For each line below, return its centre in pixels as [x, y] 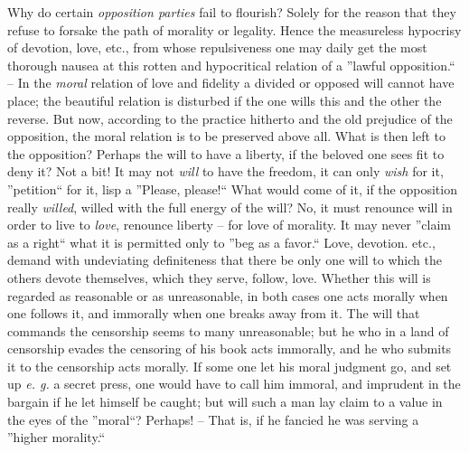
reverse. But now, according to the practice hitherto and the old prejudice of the [230, 118]
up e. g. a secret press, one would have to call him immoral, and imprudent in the [234, 384]
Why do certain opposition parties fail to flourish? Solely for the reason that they [232, 12]
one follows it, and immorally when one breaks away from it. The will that [214, 313]
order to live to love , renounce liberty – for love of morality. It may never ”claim [229, 225]
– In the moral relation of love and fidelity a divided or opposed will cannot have [231, 83]
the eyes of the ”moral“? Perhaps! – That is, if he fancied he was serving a [213, 419]
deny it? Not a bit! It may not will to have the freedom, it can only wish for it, [225, 171]
